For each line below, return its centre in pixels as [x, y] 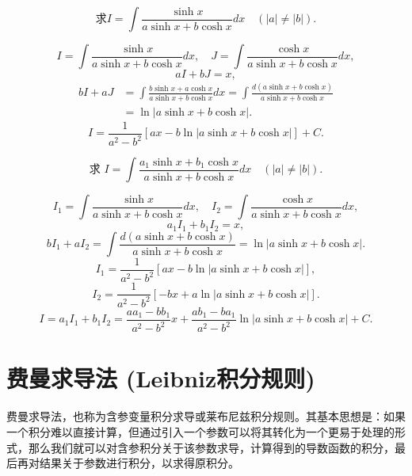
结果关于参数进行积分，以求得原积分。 [139, 463]
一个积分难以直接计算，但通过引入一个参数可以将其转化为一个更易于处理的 [200, 431]
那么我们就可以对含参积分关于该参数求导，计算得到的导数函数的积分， [211, 447]
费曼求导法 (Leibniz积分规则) [161, 378]
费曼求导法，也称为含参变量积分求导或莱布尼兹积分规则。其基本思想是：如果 [206, 416]
